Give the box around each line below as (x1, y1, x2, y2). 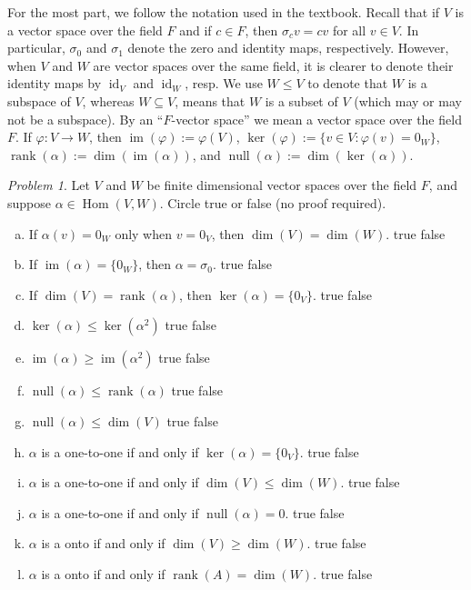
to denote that (307, 74, 388, 93)
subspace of (7, 91, 71, 110)
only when (115, 224, 173, 243)
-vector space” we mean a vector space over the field (171, 109, 462, 128)
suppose (7, 193, 51, 212)
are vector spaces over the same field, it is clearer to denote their (93, 55, 454, 75)
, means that (175, 91, 246, 110)
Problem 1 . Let (7, 175, 90, 195)
